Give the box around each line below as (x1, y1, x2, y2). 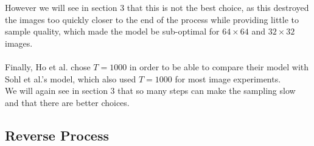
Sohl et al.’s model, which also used (5, 72, 136, 85)
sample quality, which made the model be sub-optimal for (5, 25, 220, 38)
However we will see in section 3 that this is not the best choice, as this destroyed (5, 1, 309, 13)
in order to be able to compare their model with (129, 60, 309, 73)
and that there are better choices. (5, 96, 130, 108)
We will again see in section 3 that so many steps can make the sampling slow (5, 84, 296, 97)
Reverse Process (5, 125, 110, 144)
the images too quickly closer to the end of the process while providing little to (5, 13, 299, 25)
